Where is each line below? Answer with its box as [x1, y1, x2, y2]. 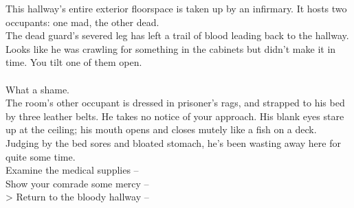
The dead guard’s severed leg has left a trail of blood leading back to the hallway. [5, 28, 349, 43]
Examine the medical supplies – [5, 163, 139, 177]
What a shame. [5, 82, 70, 96]
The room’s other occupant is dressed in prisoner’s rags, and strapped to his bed [5, 95, 345, 110]
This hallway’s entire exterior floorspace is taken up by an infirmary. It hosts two [5, 1, 347, 15]
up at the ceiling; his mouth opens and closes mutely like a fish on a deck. [5, 122, 317, 137]
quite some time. [5, 149, 76, 163]
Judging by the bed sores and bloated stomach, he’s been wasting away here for [5, 135, 341, 150]
